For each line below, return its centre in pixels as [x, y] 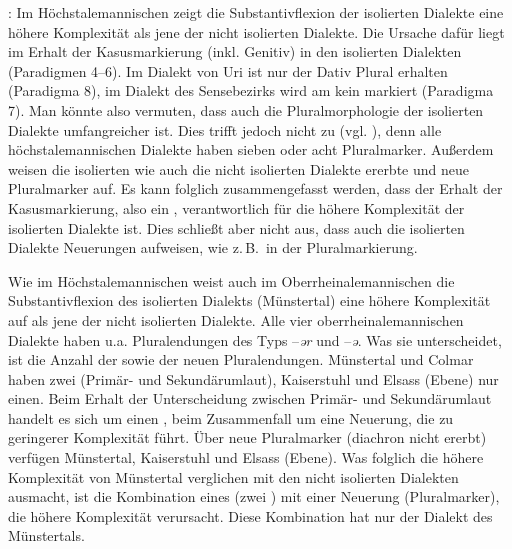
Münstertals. [46, 535]
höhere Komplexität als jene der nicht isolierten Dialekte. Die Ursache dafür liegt [256, 31]
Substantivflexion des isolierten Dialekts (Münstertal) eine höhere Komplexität [249, 300]
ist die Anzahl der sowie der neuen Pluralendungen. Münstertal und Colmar [241, 359]
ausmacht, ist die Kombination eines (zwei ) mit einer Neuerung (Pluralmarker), [254, 496]
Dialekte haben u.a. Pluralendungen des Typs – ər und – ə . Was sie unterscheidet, [255, 339]
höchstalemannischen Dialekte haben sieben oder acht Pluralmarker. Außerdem [251, 149]
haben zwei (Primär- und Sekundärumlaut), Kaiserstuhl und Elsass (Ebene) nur [253, 378]
